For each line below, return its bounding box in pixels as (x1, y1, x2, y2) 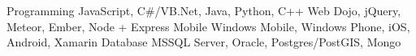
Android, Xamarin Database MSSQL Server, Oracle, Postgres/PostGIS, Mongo (6, 34, 401, 50)
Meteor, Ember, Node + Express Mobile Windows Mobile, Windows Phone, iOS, (6, 18, 410, 34)
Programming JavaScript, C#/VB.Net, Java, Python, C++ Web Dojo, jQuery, (6, 2, 401, 18)
